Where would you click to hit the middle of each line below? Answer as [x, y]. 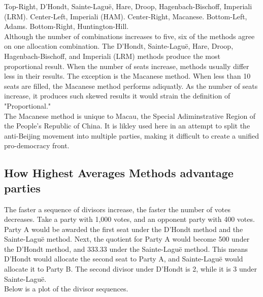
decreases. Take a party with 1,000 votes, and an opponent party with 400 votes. [129, 219]
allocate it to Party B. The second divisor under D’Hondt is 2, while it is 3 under [131, 269]
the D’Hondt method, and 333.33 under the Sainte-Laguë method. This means [126, 249]
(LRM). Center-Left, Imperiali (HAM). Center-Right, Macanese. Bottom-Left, [126, 16]
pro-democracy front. [37, 145]
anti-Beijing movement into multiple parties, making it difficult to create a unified [132, 135]
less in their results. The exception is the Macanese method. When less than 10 [127, 76]
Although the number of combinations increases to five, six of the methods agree [129, 36]
